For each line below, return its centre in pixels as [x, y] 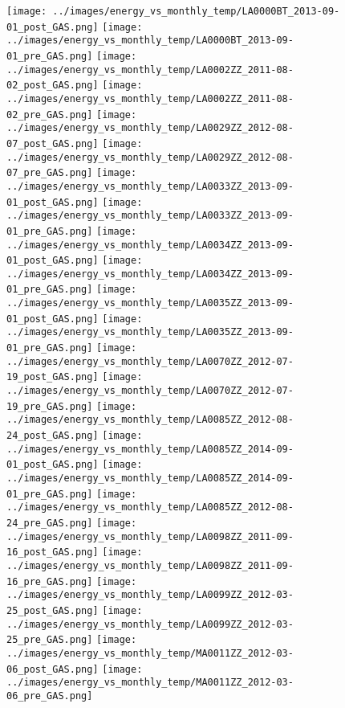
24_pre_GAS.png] [50, 523]
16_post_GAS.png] [53, 552]
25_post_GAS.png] [53, 610]
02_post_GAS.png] [53, 86]
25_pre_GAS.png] [50, 640]
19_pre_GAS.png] [50, 406]
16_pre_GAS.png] [50, 581]
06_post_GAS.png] [53, 669]
